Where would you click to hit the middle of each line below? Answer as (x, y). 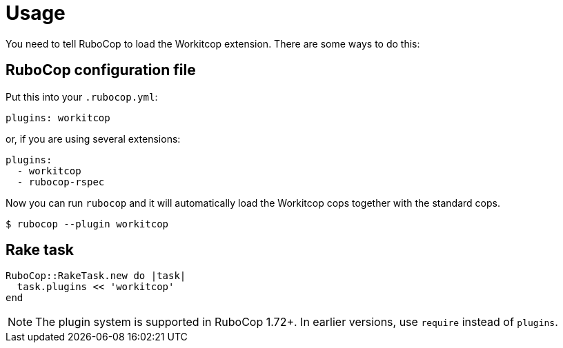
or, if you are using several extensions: (93, 139)
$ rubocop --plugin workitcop (87, 224)
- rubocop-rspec (61, 182)
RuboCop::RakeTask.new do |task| (96, 276)
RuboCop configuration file (101, 70)
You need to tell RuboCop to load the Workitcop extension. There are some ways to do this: (213, 43)
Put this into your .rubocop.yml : (82, 96)
